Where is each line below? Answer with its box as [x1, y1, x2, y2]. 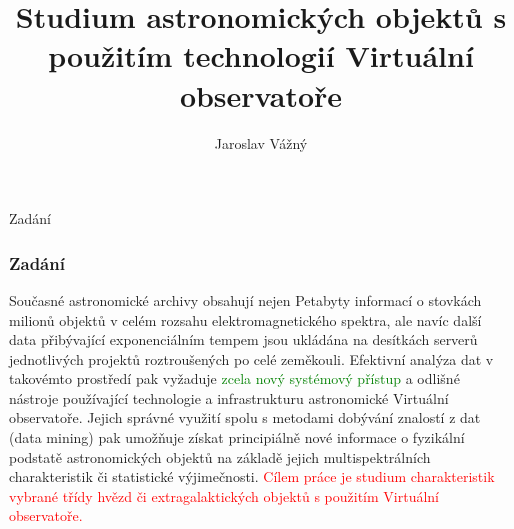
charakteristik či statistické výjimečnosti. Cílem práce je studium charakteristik [9, 466, 495, 487]
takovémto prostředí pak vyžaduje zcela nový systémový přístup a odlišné [9, 368, 460, 389]
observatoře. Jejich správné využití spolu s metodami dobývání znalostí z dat [9, 407, 481, 428]
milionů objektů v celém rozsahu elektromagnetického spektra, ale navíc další [9, 309, 482, 330]
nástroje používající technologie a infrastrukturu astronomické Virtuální [9, 387, 449, 408]
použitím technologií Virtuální [48, 35, 474, 76]
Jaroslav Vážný [214, 132, 308, 153]
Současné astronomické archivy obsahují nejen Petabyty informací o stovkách [9, 289, 482, 310]
